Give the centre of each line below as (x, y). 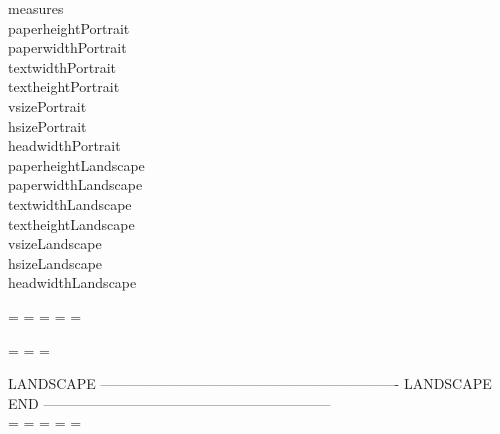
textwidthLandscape (70, 203)
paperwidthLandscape (75, 184)
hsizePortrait (47, 125)
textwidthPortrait (62, 66)
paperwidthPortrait (67, 47)
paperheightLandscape (76, 164)
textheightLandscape (71, 223)
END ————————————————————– (169, 402)
